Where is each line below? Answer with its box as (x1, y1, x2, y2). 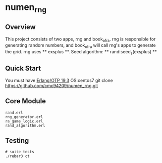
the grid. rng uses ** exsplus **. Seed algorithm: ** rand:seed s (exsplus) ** (5, 49, 157, 56)
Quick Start (5, 64, 41, 73)
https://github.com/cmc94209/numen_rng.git (5, 82, 98, 88)
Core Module (5, 97, 46, 105)
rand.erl (5, 110, 23, 115)
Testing (5, 136, 29, 145)
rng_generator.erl (5, 114, 43, 120)
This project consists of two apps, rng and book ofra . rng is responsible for (5, 36, 156, 43)
